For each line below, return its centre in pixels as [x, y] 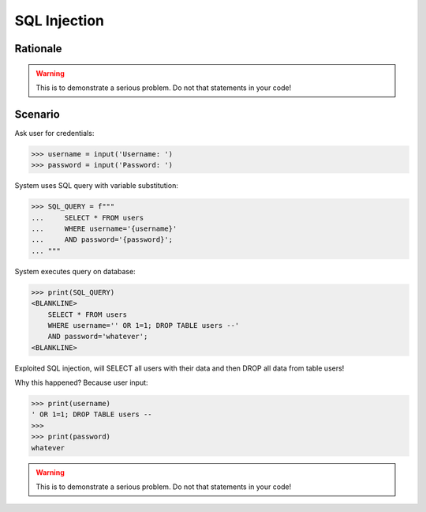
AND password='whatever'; [98, 337]
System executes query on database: [75, 271]
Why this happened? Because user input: [82, 382]
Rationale [38, 49]
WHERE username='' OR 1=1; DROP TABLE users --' [144, 325]
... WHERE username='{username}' [104, 228]
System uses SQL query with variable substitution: [97, 186]
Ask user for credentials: [54, 133]
